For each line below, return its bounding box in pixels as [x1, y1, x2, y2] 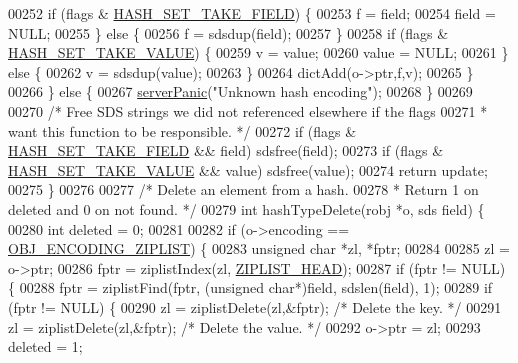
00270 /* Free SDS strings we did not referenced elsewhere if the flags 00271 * [8, 100, 488, 121]
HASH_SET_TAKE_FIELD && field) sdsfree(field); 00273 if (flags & [8, 140, 444, 161]
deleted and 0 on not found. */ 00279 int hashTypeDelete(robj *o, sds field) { [8, 198, 485, 219]
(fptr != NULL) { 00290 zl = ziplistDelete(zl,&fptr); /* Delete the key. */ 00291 [8, 296, 502, 317]
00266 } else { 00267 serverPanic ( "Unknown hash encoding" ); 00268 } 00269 [8, 81, 473, 102]
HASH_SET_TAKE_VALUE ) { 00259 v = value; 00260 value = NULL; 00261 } [8, 42, 509, 63]
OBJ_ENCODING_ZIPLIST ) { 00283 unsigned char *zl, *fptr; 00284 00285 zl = [8, 238, 510, 259]
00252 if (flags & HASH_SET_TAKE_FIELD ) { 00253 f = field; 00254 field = [8, 3, 496, 23]
